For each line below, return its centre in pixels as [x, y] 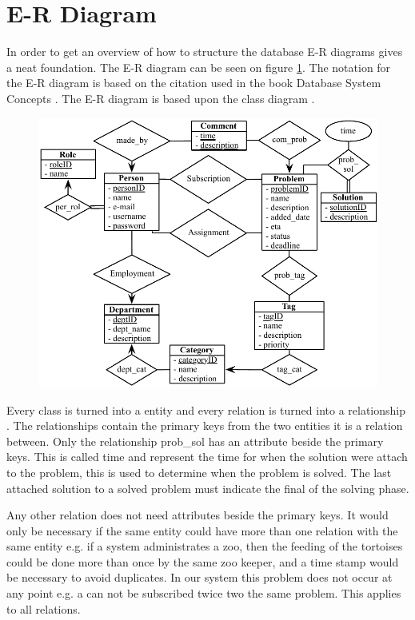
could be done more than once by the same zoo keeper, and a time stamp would [203, 561]
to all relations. [44, 608]
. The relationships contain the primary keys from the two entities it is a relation [205, 425]
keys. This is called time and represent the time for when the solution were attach [207, 457]
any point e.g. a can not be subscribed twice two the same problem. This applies [204, 593]
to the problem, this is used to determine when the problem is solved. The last [199, 472]
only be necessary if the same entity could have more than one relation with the [202, 530]
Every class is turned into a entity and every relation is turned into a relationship [206, 409]
